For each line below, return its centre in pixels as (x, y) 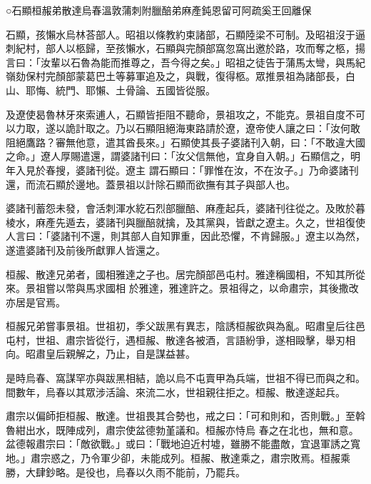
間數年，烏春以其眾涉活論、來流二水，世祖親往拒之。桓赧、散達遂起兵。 (176, 392)
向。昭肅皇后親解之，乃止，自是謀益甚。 (101, 354)
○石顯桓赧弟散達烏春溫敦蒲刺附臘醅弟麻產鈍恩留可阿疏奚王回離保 (159, 10)
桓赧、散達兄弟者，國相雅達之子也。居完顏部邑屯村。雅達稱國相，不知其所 (181, 274)
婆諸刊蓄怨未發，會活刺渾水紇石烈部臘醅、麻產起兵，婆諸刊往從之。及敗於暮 (185, 208)
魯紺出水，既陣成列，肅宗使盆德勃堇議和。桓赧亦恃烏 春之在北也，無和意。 (182, 429)
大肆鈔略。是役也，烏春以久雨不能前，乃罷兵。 (135, 472)
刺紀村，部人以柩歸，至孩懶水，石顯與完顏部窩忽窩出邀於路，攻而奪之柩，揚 (185, 48)
